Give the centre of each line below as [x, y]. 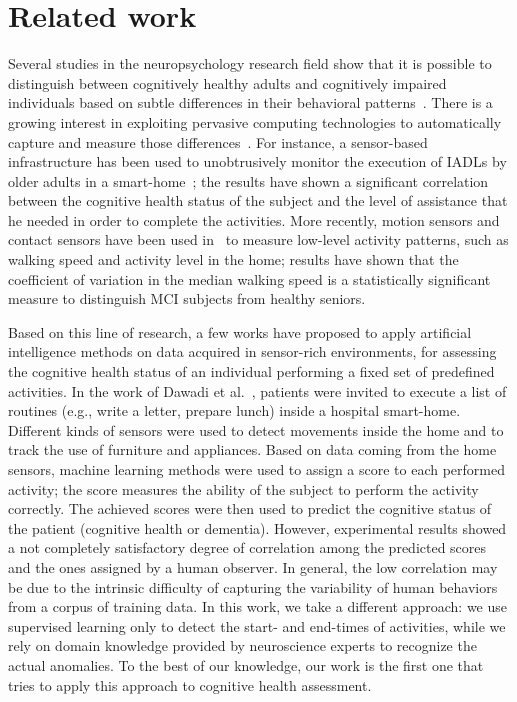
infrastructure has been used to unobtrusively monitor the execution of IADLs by [257, 161]
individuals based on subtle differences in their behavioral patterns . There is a [250, 102]
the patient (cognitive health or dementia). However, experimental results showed [257, 527]
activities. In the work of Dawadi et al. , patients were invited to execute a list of [257, 390]
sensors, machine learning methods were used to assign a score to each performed [256, 469]
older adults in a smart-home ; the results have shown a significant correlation [248, 180]
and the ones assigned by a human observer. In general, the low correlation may [253, 566]
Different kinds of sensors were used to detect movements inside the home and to [256, 429]
